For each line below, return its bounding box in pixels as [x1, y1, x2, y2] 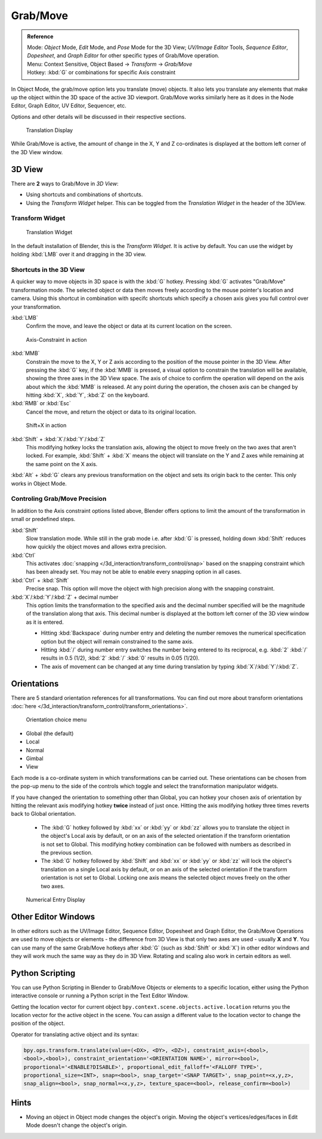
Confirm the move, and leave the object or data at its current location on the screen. [26, 323, 233, 330]
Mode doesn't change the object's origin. [26, 1122, 128, 1129]
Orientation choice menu [26, 716, 87, 723]
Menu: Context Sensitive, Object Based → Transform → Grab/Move [27, 60, 193, 68]
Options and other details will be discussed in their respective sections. [11, 113, 186, 120]
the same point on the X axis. [26, 460, 98, 467]
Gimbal [26, 755, 44, 762]
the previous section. [41, 849, 92, 856]
